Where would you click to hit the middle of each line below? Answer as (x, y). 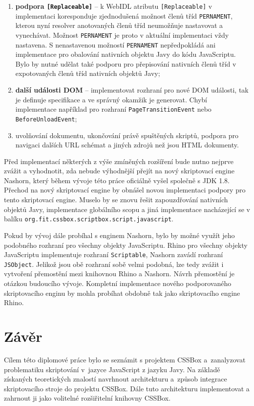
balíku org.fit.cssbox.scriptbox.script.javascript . (89, 219)
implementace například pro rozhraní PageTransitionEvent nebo (113, 109)
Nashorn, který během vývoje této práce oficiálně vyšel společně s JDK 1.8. (117, 180)
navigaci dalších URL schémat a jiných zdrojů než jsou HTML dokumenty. (127, 145)
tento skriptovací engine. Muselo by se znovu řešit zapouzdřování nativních (116, 200)
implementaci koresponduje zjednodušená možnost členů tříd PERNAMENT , (124, 15)
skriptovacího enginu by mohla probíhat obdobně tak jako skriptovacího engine (122, 293)
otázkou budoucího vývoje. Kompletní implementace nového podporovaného (118, 283)
